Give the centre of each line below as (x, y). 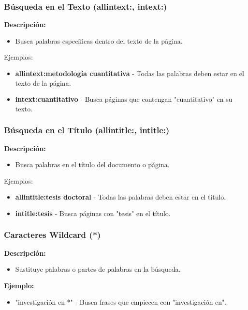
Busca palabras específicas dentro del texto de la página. (99, 40)
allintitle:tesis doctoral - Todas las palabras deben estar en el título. (121, 197)
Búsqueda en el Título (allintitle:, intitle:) (87, 130)
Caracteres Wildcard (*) (52, 235)
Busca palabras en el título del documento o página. (92, 164)
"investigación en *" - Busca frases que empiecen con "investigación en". (121, 302)
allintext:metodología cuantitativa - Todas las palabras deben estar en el (130, 73)
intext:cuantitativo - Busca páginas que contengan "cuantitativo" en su (124, 99)
